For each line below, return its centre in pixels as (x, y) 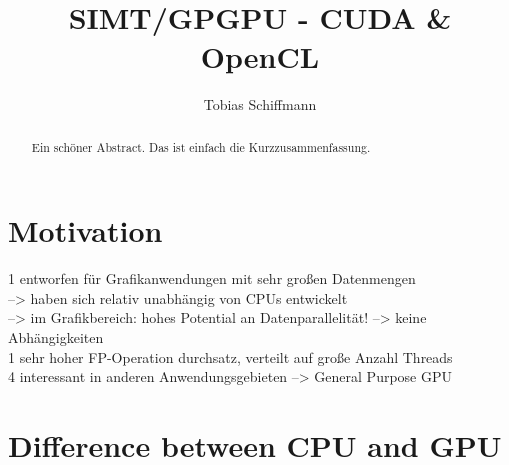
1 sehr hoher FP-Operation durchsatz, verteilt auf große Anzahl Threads (230, 356)
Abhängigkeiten (56, 337)
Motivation (85, 230)
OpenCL (260, 56)
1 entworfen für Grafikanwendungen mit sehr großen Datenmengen (212, 278)
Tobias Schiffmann (260, 104)
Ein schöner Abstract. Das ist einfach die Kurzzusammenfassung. (201, 146)
